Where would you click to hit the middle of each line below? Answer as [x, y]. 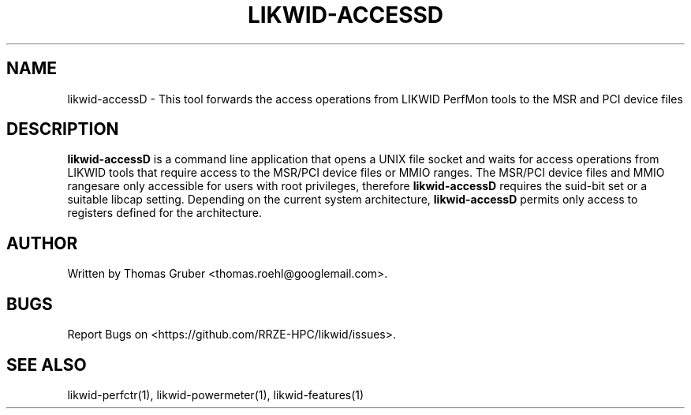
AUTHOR [42, 243]
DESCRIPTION [63, 129]
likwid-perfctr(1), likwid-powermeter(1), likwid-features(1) [216, 394]
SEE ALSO [47, 365]
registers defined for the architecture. [165, 213]
